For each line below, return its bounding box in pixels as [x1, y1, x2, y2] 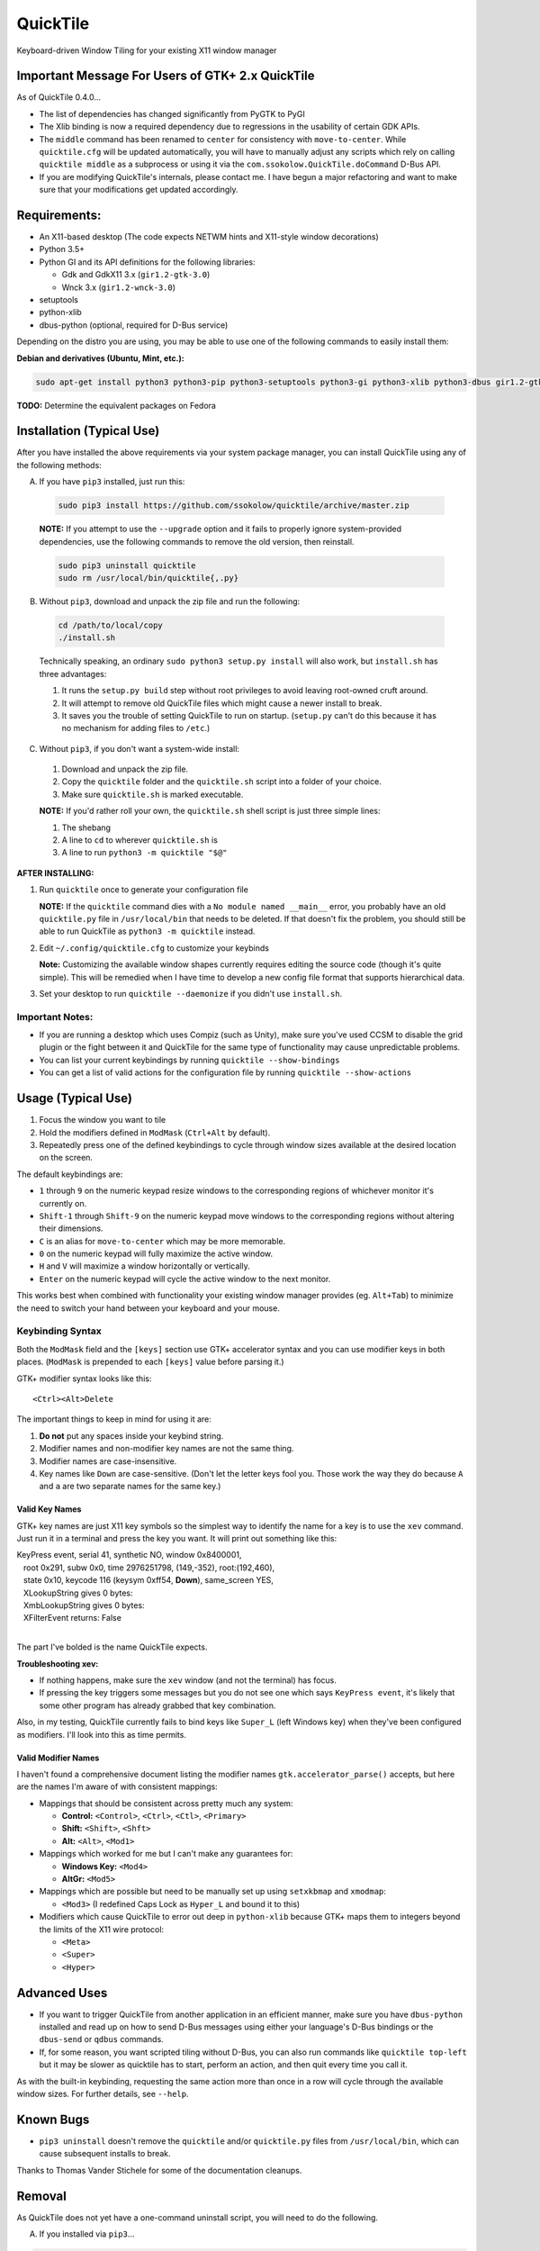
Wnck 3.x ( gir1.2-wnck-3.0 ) [61, 282, 175, 293]
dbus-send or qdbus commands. [39, 2034, 164, 2045]
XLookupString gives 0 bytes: [22, 1587, 133, 1598]
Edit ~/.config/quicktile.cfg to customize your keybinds [39, 942, 270, 954]
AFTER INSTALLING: [16, 867, 94, 878]
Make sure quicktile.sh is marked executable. [61, 789, 244, 800]
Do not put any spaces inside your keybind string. [39, 1430, 224, 1441]
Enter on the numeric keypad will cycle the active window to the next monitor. [39, 1273, 331, 1284]
